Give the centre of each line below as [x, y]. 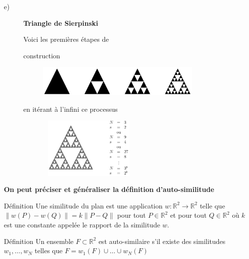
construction [42, 55]
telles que [49, 250]
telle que [212, 205]
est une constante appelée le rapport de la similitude [82, 224]
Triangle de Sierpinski [61, 23]
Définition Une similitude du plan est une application [83, 205]
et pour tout [188, 215]
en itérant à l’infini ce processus [71, 109]
